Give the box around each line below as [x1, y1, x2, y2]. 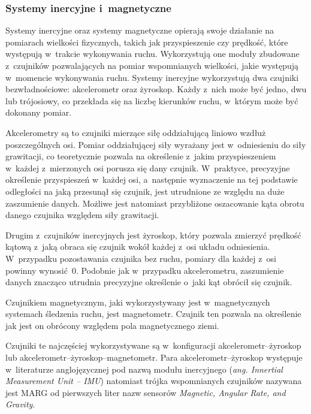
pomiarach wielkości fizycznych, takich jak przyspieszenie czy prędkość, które [5, 35, 288, 48]
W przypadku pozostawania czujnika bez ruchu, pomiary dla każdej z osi [5, 252, 276, 264]
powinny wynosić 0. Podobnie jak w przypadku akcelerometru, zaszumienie [5, 264, 284, 276]
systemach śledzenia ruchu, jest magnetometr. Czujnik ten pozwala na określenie [5, 307, 301, 320]
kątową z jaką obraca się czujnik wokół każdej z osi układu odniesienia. [5, 240, 270, 253]
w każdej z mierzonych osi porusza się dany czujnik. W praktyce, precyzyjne [5, 161, 290, 174]
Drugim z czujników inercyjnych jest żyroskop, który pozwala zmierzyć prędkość [5, 228, 301, 241]
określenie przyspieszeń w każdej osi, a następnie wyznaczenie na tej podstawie [5, 173, 298, 186]
